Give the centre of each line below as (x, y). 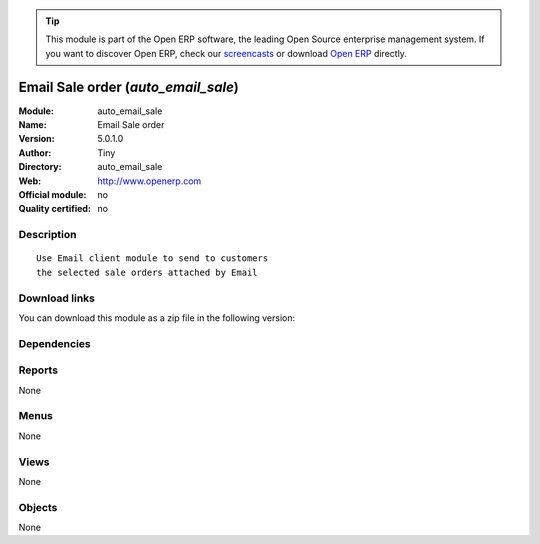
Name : (32, 125)
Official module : (52, 195)
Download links (56, 298)
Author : (35, 152)
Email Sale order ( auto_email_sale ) (128, 86)
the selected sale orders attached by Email (147, 272)
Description (47, 235)
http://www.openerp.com (149, 181)
